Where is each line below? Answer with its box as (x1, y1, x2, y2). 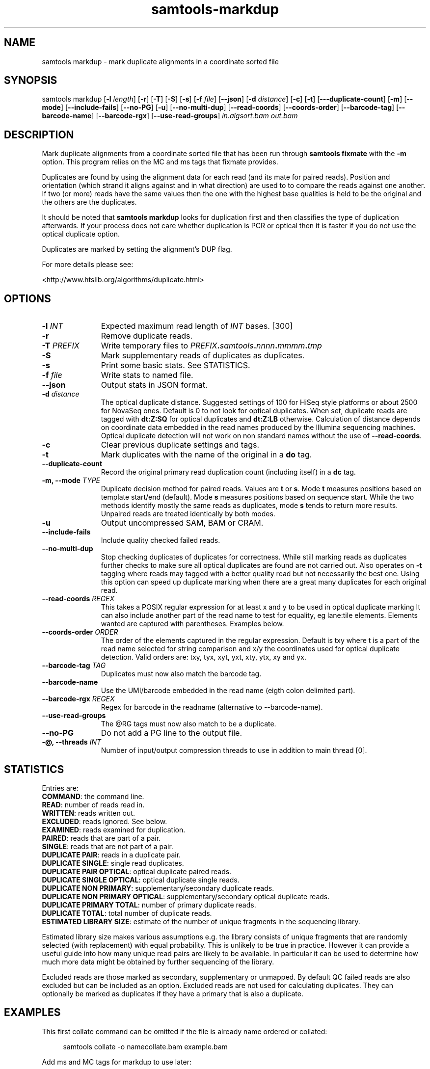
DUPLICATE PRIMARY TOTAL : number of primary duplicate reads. (42, 900, 256, 909)
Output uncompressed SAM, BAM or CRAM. (101, 518, 264, 528)
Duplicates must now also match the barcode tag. (101, 669, 262, 678)
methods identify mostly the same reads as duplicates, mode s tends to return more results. (101, 501, 398, 510)
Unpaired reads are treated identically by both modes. (101, 509, 275, 518)
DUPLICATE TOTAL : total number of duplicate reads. (42, 909, 212, 917)
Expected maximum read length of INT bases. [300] (101, 321, 293, 331)
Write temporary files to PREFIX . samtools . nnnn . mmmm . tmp (101, 341, 322, 351)
